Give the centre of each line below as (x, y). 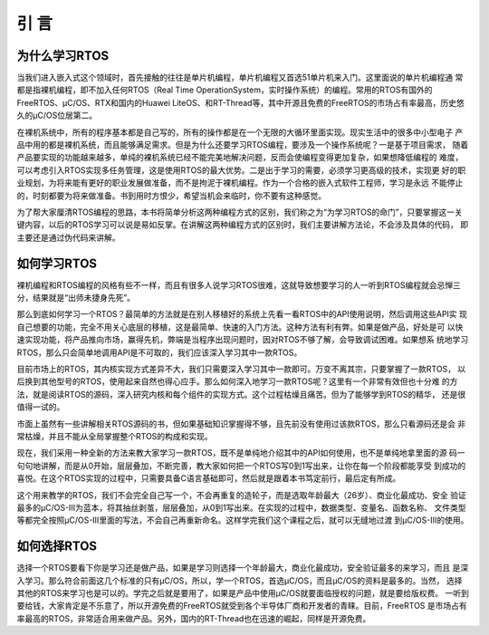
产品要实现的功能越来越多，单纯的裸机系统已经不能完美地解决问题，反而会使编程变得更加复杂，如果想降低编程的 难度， (240, 158)
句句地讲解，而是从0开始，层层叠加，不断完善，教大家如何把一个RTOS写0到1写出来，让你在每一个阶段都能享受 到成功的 (241, 466)
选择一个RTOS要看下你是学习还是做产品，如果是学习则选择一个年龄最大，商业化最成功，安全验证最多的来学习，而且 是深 (243, 568)
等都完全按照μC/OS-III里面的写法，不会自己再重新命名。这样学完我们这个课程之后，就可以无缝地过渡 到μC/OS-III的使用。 (243, 520)
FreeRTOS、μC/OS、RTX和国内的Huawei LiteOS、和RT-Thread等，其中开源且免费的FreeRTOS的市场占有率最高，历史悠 (241, 102)
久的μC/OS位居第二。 (57, 115)
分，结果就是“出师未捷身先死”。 (76, 298)
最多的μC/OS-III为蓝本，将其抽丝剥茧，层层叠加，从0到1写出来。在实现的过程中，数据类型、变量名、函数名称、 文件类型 (241, 507)
